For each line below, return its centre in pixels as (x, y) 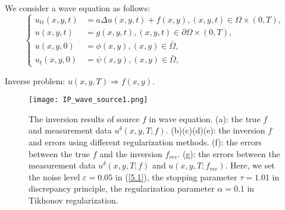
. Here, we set (250, 165)
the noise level (54, 176)
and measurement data (70, 130)
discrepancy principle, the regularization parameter (122, 188)
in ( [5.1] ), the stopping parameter (176, 176)
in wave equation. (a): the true (205, 118)
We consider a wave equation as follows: (78, 8)
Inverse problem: (35, 80)
